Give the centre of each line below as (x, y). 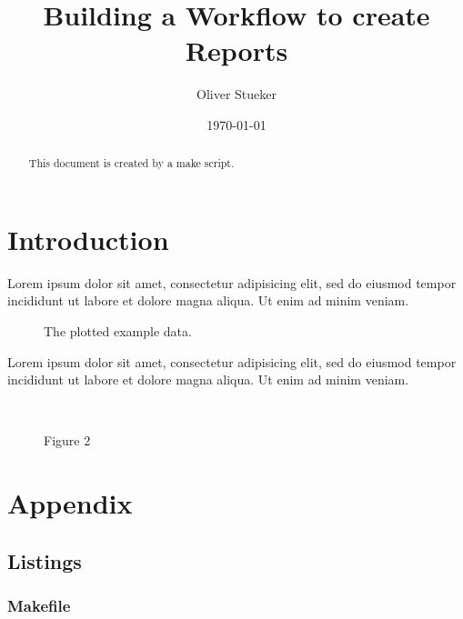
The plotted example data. (118, 331)
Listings (45, 560)
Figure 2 (67, 440)
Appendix (70, 503)
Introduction (88, 239)
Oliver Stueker (237, 94)
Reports (237, 50)
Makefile (39, 606)
